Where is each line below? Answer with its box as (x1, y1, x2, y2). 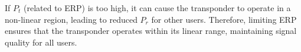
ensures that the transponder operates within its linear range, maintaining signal (5, 25, 297, 37)
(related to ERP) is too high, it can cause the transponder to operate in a (23, 2, 291, 13)
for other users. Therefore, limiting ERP (151, 13, 297, 25)
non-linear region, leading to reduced (5, 13, 138, 25)
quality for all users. (5, 36, 77, 48)
